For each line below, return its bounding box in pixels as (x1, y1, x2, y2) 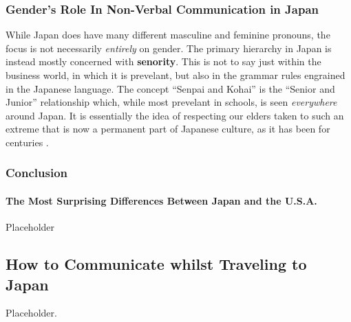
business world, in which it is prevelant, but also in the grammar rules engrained (6, 68, 345, 82)
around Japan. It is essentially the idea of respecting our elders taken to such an (6, 108, 344, 122)
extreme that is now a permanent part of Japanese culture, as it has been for (6, 122, 330, 136)
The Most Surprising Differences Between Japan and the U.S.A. (6, 194, 317, 207)
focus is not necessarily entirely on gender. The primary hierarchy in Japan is (6, 41, 332, 55)
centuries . (6, 135, 49, 149)
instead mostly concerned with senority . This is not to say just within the (6, 54, 321, 69)
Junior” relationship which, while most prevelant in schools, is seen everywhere (6, 95, 337, 109)
